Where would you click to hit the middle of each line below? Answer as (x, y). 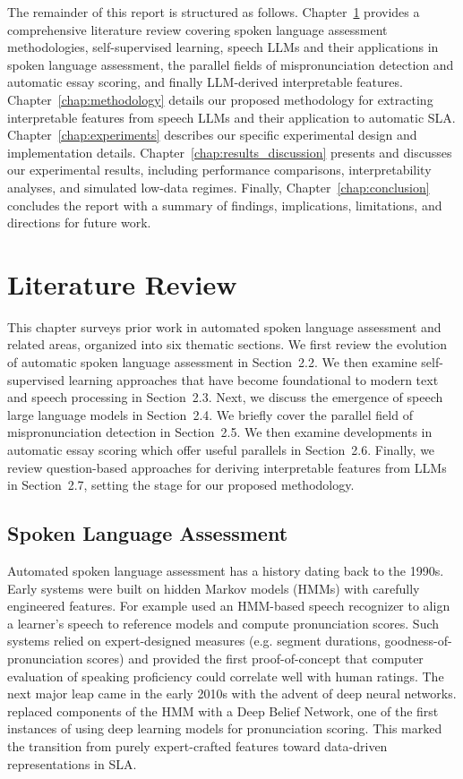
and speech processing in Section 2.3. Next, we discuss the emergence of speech (225, 397)
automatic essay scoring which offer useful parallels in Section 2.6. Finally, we (221, 449)
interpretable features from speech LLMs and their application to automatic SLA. (231, 117)
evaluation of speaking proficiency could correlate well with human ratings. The (226, 676)
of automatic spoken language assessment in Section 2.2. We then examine (212, 362)
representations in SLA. (72, 763)
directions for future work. (79, 223)
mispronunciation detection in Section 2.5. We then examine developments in (220, 432)
